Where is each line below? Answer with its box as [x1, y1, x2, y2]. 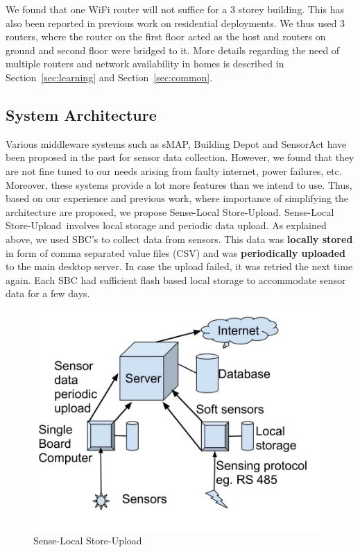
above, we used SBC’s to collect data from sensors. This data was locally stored [6, 231, 353, 246]
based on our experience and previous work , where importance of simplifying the [6, 191, 348, 206]
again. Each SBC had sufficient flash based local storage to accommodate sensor [6, 272, 346, 287]
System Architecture [6, 103, 157, 125]
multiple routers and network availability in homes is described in [6, 56, 284, 71]
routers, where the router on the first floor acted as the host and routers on [6, 29, 326, 44]
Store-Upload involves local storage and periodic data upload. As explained [6, 218, 327, 233]
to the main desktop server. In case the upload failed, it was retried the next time [6, 259, 353, 274]
